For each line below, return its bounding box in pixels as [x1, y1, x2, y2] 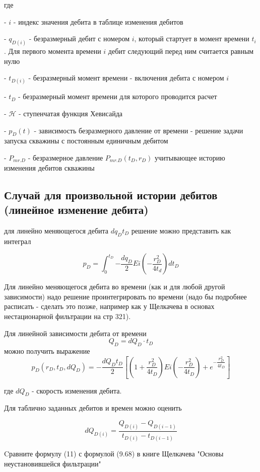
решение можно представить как [131, 225, 231, 235]
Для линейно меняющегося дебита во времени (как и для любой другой [4, 281, 225, 292]
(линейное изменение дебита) [4, 201, 149, 217]
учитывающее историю [155, 152, 225, 163]
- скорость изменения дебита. [31, 385, 122, 396]
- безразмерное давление [28, 152, 103, 163]
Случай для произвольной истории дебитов [4, 187, 218, 202]
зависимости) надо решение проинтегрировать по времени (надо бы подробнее [4, 291, 247, 301]
